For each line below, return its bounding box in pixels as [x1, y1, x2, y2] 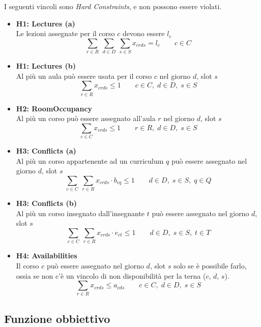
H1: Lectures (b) [16, 61, 76, 71]
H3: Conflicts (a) [16, 145, 76, 156]
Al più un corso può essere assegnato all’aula [16, 113, 156, 124]
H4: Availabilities [16, 250, 77, 261]
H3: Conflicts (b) [16, 198, 77, 209]
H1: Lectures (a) [16, 18, 75, 28]
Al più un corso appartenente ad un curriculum [16, 155, 164, 166]
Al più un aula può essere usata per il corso [16, 70, 152, 81]
